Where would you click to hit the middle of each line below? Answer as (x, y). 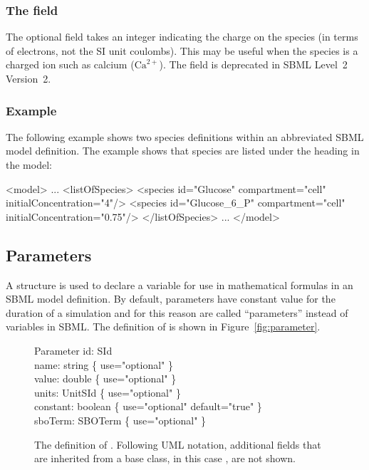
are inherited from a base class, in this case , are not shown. (165, 458)
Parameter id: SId (73, 350)
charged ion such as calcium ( (70, 64)
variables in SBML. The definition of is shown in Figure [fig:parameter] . (163, 327)
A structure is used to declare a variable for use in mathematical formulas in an (180, 284)
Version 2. (28, 78)
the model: (29, 164)
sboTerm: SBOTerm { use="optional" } (120, 420)
